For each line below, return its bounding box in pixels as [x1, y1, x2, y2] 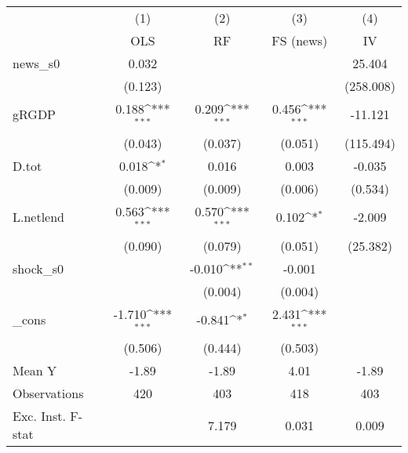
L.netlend [13, 208, 65, 226]
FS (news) [271, 31, 328, 49]
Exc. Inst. [13, 407, 66, 426]
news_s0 [13, 54, 60, 72]
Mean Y [13, 361, 57, 380]
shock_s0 [13, 259, 64, 277]
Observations [13, 384, 84, 403]
